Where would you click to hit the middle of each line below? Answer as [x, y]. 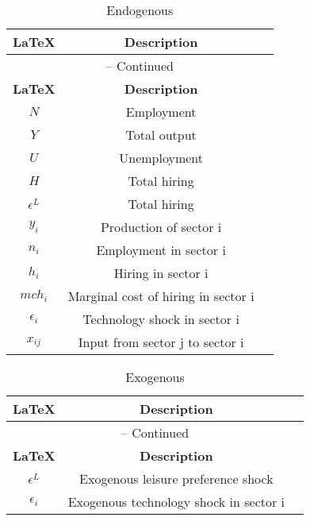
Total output [161, 135]
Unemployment [161, 158]
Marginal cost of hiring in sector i [161, 296]
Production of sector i [161, 227]
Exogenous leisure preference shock [176, 479]
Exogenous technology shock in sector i [176, 502]
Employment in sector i [161, 250]
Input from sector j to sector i [161, 342]
